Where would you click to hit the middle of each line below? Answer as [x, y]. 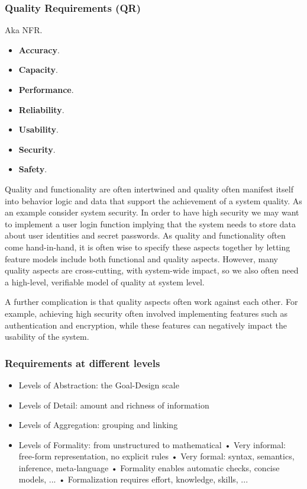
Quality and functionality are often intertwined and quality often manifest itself [149, 189]
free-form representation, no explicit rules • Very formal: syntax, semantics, [156, 456]
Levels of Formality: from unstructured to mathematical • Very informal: [152, 444]
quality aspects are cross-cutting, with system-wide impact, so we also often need [152, 270]
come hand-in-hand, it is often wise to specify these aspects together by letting [148, 247]
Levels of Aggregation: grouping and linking [98, 425]
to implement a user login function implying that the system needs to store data [151, 223]
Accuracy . [39, 49]
